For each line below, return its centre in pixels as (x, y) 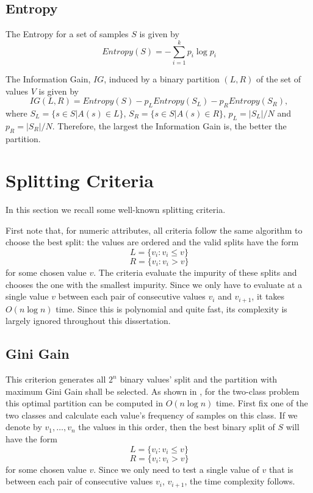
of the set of (279, 78)
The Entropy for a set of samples (67, 34)
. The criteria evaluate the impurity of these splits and (195, 272)
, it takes (268, 296)
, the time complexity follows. (240, 481)
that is (281, 469)
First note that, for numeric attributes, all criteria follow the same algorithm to (154, 230)
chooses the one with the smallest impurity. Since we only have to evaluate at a (154, 284)
